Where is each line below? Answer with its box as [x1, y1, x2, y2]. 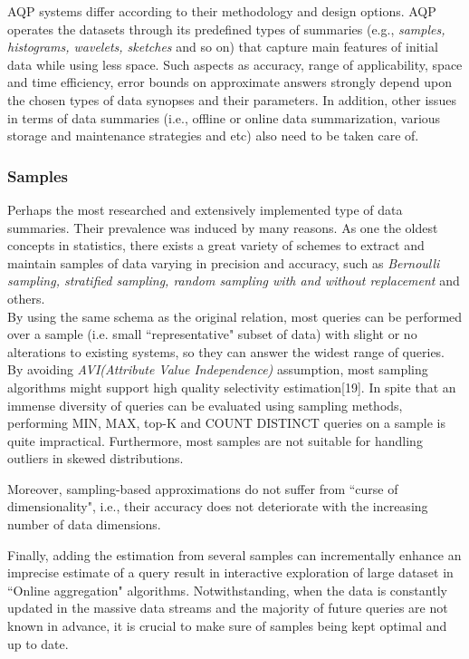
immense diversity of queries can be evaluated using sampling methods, [7, 395, 403, 414]
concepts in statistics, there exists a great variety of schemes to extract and [7, 236, 425, 255]
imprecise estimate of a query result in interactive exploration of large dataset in [7, 563, 454, 582]
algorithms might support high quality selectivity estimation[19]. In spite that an [7, 377, 456, 396]
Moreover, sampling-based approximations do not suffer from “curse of [7, 479, 398, 498]
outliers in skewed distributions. [7, 449, 184, 468]
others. [7, 288, 45, 307]
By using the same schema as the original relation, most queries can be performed [7, 306, 463, 325]
